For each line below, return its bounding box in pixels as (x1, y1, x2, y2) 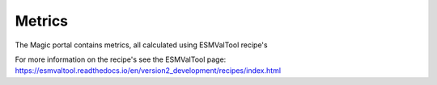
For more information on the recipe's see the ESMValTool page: (15, 55, 227, 64)
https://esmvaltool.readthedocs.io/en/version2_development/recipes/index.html (15, 66, 282, 75)
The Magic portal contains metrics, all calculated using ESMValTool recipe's (15, 40, 268, 50)
